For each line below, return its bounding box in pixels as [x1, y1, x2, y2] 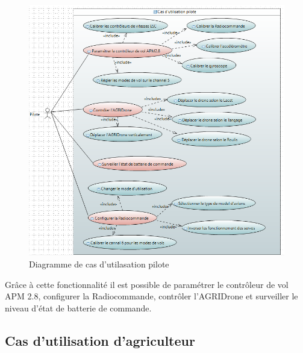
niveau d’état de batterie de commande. [5, 301, 152, 314]
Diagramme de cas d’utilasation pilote [29, 257, 169, 270]
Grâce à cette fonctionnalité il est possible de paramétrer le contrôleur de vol [5, 278, 289, 290]
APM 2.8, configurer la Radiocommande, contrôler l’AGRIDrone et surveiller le [5, 290, 298, 302]
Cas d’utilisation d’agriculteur [5, 331, 195, 349]
